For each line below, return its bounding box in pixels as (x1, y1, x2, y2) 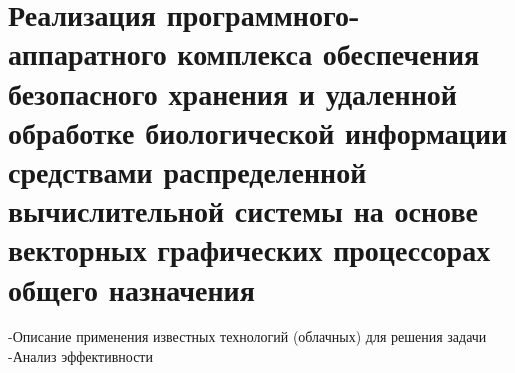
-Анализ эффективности (8, 346, 153, 367)
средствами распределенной (8, 150, 367, 191)
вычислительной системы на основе (8, 190, 478, 231)
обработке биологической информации (8, 111, 508, 152)
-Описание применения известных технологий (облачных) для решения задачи (8, 326, 487, 347)
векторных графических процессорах (8, 229, 491, 270)
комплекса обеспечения (177, 33, 480, 74)
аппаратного (8, 33, 167, 74)
